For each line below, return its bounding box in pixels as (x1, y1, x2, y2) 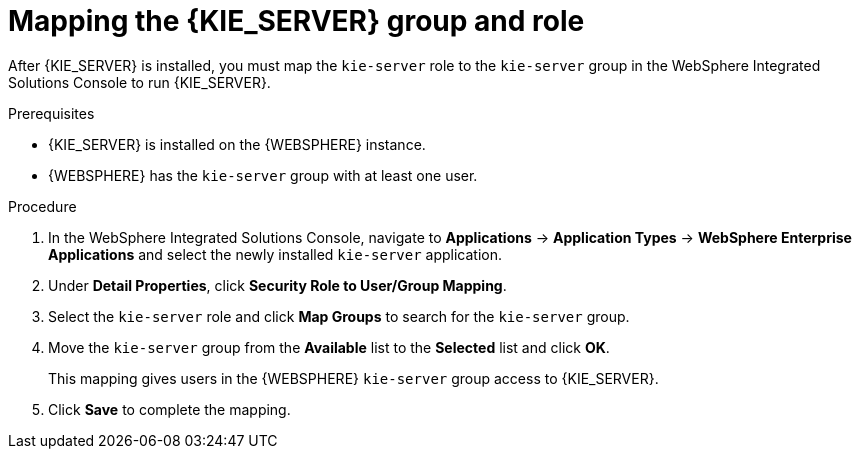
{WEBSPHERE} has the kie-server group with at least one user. (48, 166, 478, 184)
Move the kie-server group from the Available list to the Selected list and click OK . (48, 338, 610, 356)
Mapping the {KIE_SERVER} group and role (8, 4, 585, 38)
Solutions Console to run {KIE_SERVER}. (8, 73, 271, 91)
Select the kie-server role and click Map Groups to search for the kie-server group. (48, 307, 630, 325)
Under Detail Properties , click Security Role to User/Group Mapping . (48, 276, 507, 294)
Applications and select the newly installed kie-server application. (48, 245, 503, 263)
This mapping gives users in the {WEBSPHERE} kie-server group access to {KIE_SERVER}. (48, 369, 659, 387)
